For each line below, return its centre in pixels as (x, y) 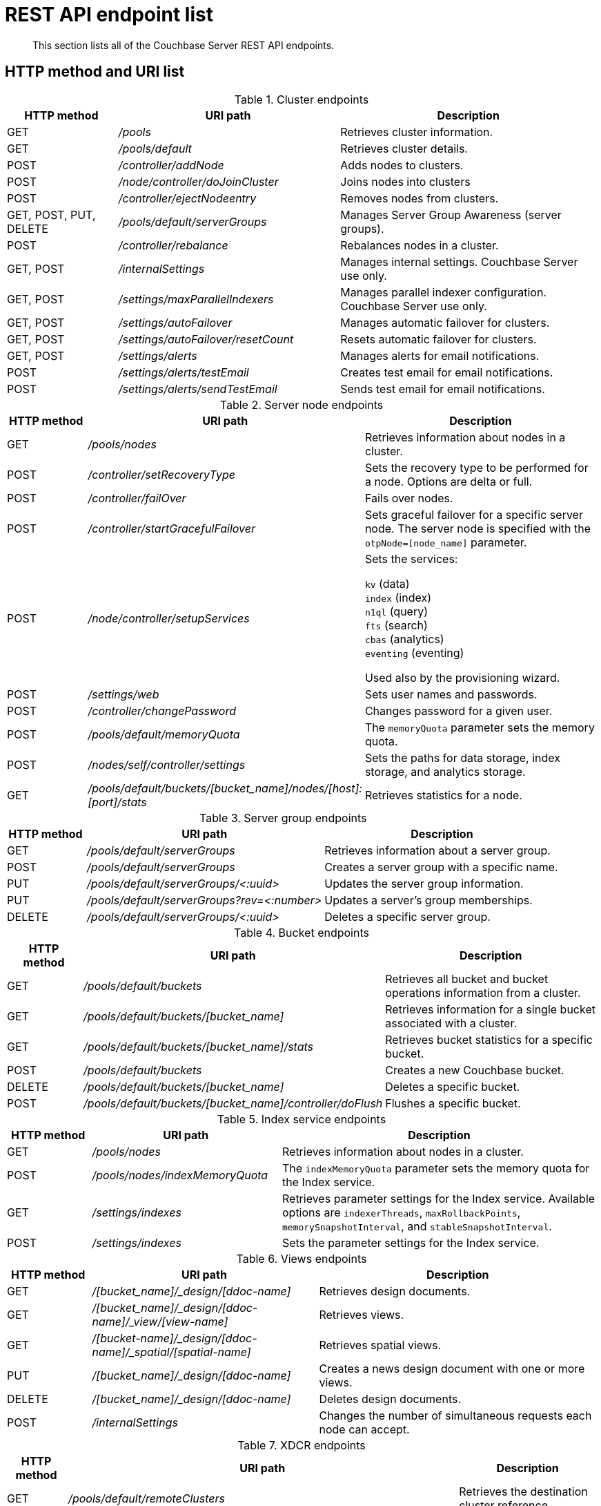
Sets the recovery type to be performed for (476, 467)
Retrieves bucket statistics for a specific (489, 1039)
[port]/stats (117, 802)
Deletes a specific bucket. (453, 1086)
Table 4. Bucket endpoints (302, 932)
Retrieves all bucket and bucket (467, 979)
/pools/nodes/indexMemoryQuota (180, 1175)
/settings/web (124, 694)
